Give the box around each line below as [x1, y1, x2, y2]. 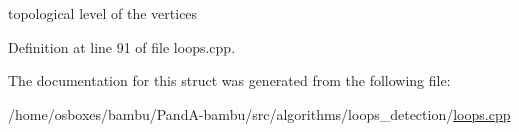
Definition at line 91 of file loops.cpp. [8, 36, 236, 57]
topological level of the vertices [8, 3, 198, 23]
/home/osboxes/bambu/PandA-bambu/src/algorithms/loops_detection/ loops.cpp [8, 103, 511, 124]
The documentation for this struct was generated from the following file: [8, 70, 451, 91]
